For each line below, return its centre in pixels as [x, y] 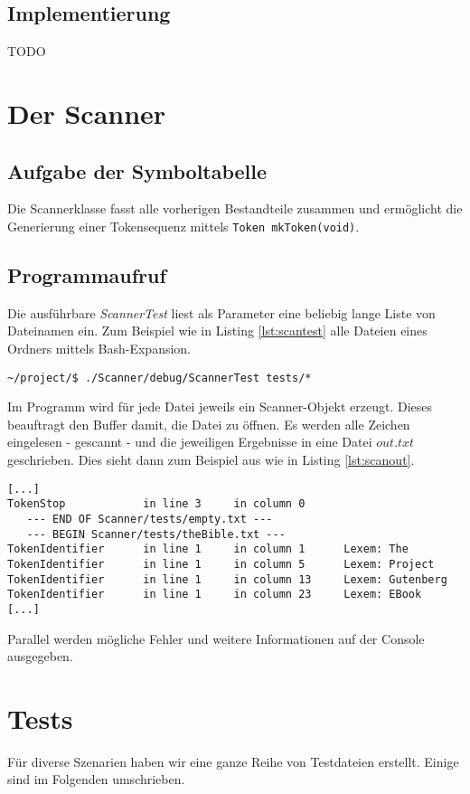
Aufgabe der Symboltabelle [137, 170]
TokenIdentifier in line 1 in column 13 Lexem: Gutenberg [227, 579]
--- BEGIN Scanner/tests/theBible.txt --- [156, 534]
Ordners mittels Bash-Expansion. [99, 349]
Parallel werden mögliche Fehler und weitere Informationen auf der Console [216, 638]
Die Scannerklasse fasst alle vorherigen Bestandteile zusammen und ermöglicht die [235, 208]
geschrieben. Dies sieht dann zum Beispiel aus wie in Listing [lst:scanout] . [211, 460]
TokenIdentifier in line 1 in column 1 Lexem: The [208, 549]
